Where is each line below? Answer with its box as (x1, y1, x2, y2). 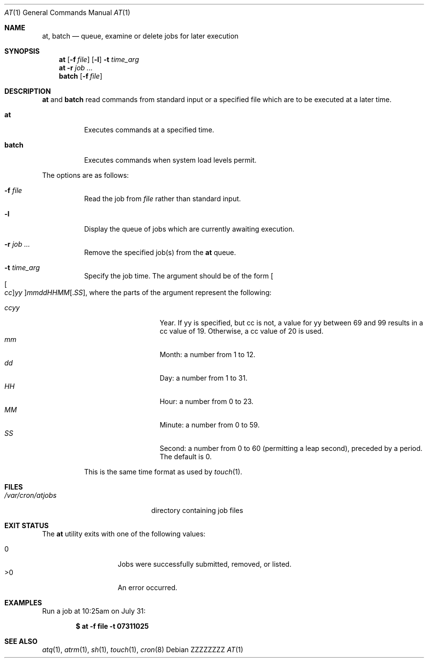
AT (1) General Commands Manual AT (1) (4, 8, 130, 17)
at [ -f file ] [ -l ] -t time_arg (59, 55, 139, 64)
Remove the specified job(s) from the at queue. (84, 248, 236, 256)
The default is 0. (160, 452, 212, 461)
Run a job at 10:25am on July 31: (42, 607, 146, 615)
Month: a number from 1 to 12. (160, 350, 256, 359)
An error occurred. (118, 583, 178, 592)
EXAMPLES (4, 598, 42, 607)
